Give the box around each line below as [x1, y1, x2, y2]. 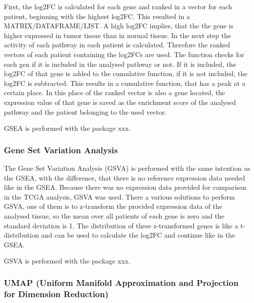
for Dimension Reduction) [4, 287, 109, 300]
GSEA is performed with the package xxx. [4, 123, 131, 133]
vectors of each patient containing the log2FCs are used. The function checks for [4, 49, 244, 59]
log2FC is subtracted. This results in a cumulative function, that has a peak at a [4, 78, 246, 88]
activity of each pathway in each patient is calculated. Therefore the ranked [4, 40, 230, 50]
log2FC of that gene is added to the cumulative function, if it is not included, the [4, 68, 248, 79]
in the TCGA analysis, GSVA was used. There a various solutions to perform [4, 191, 235, 202]
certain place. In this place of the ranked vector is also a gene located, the [4, 87, 225, 98]
